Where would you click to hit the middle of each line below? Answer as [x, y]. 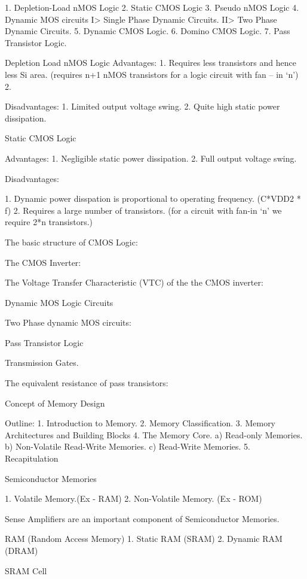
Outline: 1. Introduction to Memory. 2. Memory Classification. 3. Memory [140, 423]
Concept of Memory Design [55, 403]
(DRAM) [22, 550]
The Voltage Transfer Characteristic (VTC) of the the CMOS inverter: [134, 282]
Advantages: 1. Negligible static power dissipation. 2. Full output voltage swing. [151, 158]
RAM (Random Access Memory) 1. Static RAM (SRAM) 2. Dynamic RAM [144, 539]
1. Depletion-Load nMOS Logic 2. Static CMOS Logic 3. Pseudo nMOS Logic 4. [152, 7]
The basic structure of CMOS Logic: [71, 242]
